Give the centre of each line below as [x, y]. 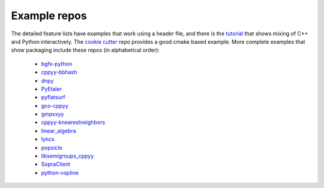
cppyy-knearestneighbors [73, 122]
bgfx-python [57, 63]
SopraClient [56, 164]
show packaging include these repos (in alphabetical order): [85, 50]
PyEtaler [52, 89]
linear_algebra [58, 131]
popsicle [52, 147]
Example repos [49, 16]
